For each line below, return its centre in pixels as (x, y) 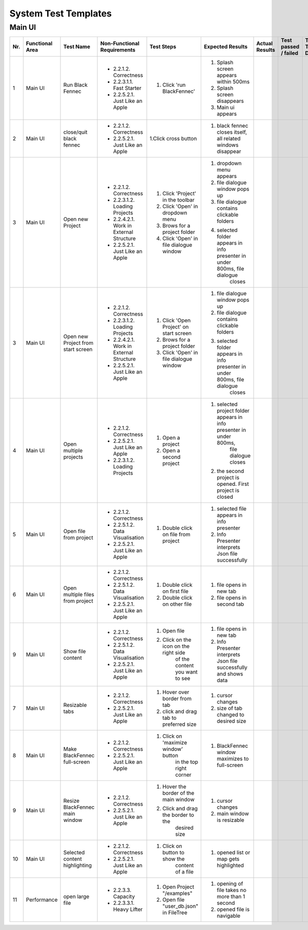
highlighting (78, 865)
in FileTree (175, 913)
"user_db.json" (180, 906)
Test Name (77, 47)
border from (177, 699)
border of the (178, 793)
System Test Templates (61, 13)
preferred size (180, 724)
